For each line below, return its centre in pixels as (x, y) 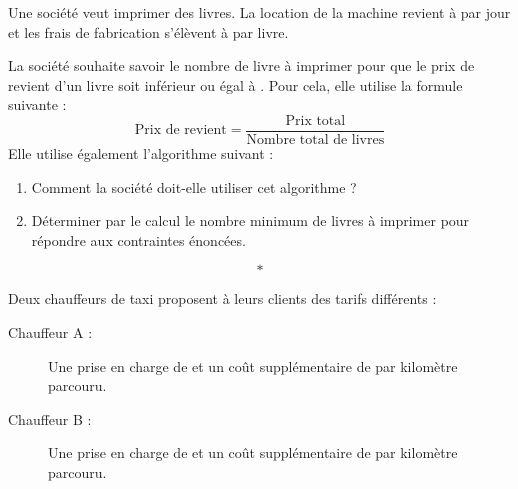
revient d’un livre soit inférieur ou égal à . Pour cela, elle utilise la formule (235, 84)
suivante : (37, 104)
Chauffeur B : (50, 418)
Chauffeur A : (50, 332)
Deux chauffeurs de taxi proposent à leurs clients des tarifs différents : (222, 298)
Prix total (315, 120)
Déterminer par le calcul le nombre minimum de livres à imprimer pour (250, 220)
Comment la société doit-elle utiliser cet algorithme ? (194, 186)
